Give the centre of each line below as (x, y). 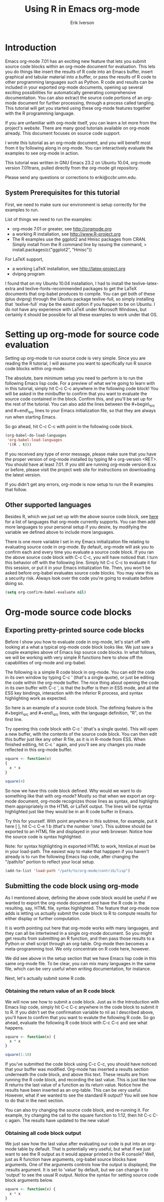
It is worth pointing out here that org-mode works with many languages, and (82, 928)
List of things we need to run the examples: (49, 219)
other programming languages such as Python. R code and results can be (79, 82)
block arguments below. (29, 1180)
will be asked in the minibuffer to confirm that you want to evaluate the (76, 394)
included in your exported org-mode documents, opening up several (74, 87)
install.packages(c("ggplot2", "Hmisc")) (52, 250)
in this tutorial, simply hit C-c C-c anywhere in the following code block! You (82, 389)
